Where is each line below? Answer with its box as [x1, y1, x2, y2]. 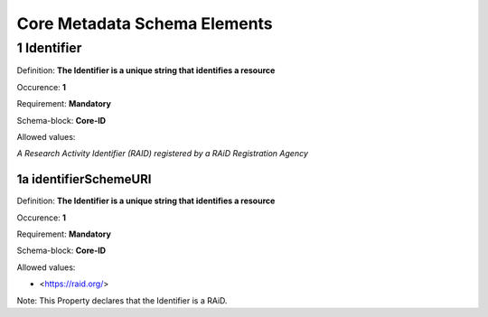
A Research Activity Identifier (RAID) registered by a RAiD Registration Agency [16, 148, 309, 159]
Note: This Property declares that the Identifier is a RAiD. [16, 294, 228, 306]
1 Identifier [16, 40, 82, 56]
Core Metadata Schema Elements [16, 14, 273, 33]
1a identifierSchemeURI [16, 172, 152, 187]
